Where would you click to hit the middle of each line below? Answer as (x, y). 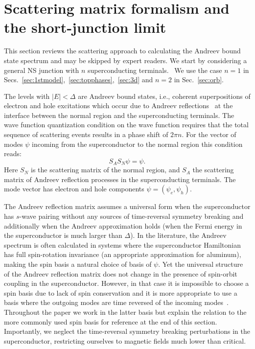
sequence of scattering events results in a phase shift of (86, 134)
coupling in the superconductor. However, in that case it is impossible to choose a (127, 283)
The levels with (27, 96)
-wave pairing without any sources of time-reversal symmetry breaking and (131, 216)
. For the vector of (209, 134)
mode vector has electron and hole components (74, 189)
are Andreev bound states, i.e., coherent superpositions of (164, 96)
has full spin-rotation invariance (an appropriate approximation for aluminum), (123, 254)
